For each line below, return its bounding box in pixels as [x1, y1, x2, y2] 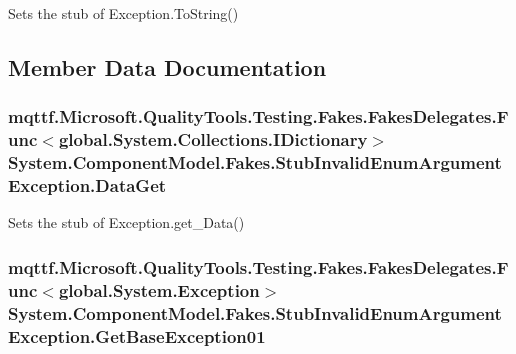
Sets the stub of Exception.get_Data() [8, 212, 245, 233]
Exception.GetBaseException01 [8, 323, 266, 348]
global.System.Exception [58, 277, 260, 302]
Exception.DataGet [8, 173, 167, 198]
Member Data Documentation [8, 51, 327, 82]
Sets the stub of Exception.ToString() [8, 3, 239, 23]
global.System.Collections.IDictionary [58, 127, 368, 152]
